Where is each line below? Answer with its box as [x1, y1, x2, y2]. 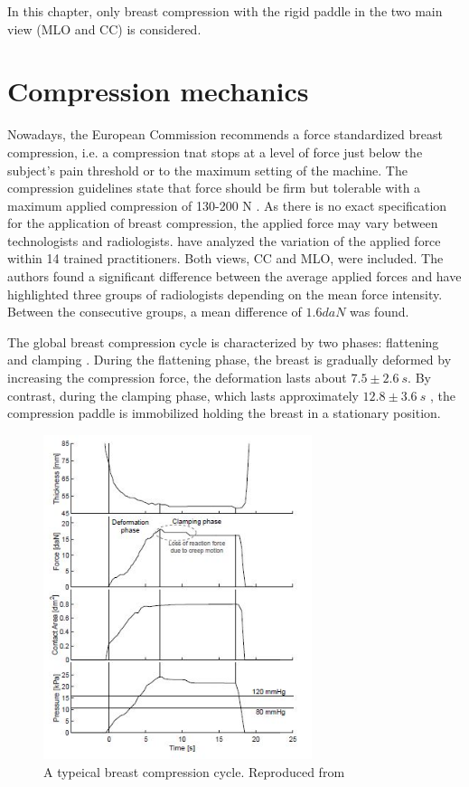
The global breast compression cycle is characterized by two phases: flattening [7, 332, 439, 351]
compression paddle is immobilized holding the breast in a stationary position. [7, 403, 441, 422]
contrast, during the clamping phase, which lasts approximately [7, 385, 359, 404]
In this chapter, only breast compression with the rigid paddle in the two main [7, 2, 443, 20]
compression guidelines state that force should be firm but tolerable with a [7, 178, 421, 197]
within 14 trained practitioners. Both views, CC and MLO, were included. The [7, 249, 444, 268]
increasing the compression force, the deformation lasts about [7, 368, 347, 387]
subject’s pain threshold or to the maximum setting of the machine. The [7, 160, 408, 179]
